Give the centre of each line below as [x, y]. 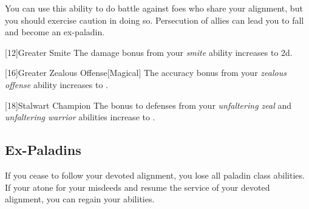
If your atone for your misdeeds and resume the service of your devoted [138, 187]
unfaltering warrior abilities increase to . [80, 117]
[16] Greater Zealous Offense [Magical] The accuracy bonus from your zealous [146, 73]
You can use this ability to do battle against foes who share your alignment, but [154, 8]
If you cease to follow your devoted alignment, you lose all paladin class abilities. [155, 175]
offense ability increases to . [56, 84]
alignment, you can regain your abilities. [80, 199]
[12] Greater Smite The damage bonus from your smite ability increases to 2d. [149, 52]
